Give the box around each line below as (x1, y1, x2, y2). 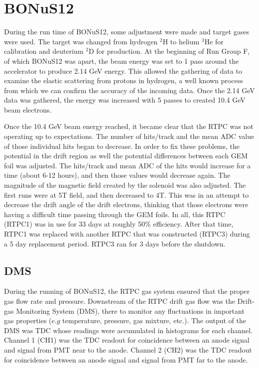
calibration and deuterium (4, 46, 84, 56)
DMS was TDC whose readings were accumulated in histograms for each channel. (4, 325, 253, 335)
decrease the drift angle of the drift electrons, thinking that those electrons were (4, 199, 249, 210)
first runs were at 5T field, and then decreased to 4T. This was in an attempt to (4, 189, 249, 200)
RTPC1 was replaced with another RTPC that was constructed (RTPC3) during (4, 229, 250, 239)
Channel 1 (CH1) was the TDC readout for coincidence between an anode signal (4, 335, 250, 345)
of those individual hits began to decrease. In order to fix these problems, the (4, 140, 240, 151)
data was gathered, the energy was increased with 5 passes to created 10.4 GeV (4, 95, 246, 105)
